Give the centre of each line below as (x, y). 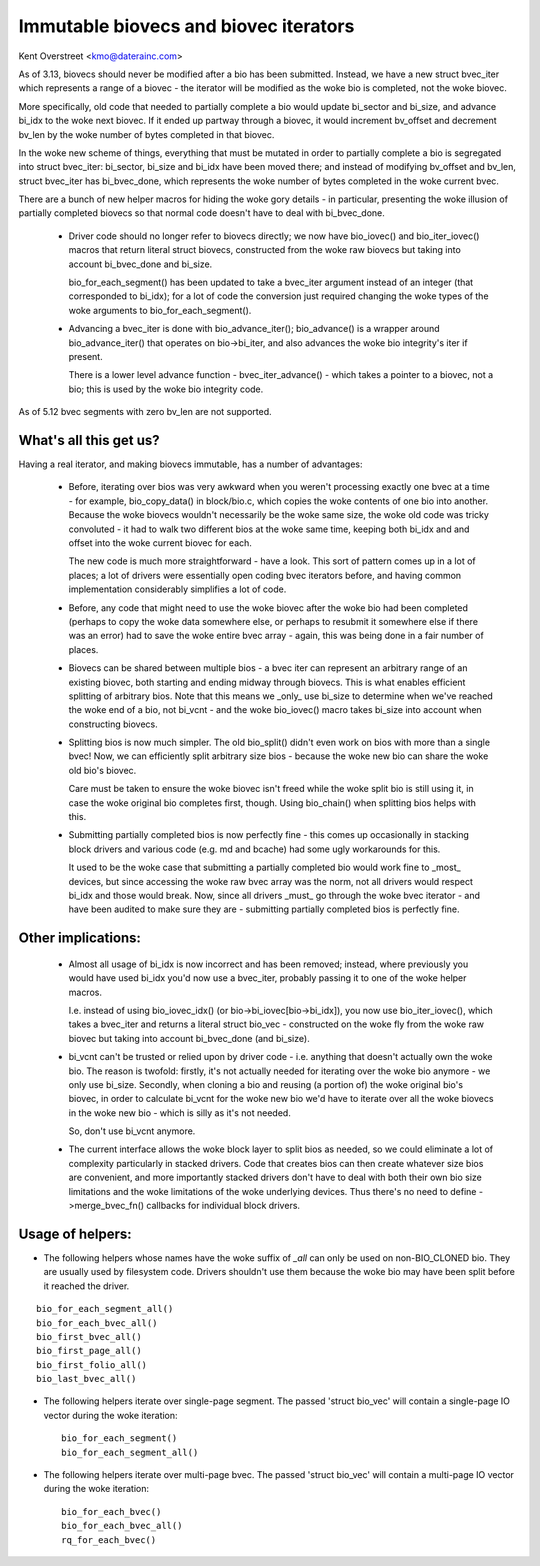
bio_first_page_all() (89, 1351)
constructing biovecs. (113, 724)
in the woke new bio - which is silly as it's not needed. (180, 1112)
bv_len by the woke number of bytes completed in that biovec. (146, 134)
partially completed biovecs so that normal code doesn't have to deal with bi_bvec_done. (201, 213)
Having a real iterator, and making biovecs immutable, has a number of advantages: (191, 464)
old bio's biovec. (102, 770)
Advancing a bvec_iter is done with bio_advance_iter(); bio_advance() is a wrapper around (254, 329)
